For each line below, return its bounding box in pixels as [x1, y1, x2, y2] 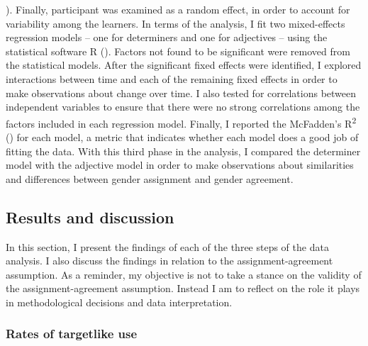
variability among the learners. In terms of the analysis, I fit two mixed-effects [6, 16, 345, 30]
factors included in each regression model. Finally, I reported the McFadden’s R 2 [6, 113, 357, 130]
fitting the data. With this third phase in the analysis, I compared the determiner [6, 143, 361, 158]
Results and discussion [6, 206, 174, 228]
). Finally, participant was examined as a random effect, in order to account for [6, 2, 350, 16]
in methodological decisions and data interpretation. [6, 294, 233, 309]
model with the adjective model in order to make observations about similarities [6, 157, 354, 172]
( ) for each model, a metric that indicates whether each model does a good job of [6, 130, 359, 144]
